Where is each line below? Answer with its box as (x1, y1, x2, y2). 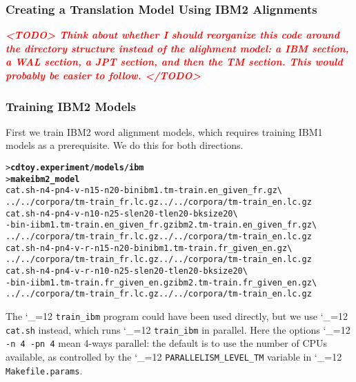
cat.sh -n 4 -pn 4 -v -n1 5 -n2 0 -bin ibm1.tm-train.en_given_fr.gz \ (6, 185, 283, 196)
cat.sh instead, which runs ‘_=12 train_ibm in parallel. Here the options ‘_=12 (6, 322, 350, 336)
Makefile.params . (6, 363, 83, 377)
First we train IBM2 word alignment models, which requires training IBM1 (6, 124, 323, 139)
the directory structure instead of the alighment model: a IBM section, (6, 41, 349, 55)
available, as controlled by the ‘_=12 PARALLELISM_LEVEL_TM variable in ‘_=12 (6, 349, 342, 363)
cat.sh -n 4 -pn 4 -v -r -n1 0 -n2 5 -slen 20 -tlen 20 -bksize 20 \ (6, 265, 248, 276)
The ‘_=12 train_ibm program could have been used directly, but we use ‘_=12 (6, 308, 348, 323)
